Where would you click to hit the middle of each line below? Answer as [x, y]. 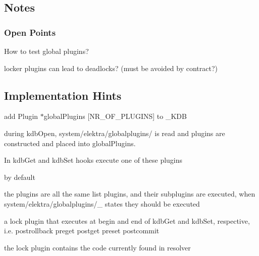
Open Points [30, 32]
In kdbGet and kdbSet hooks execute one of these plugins [93, 160]
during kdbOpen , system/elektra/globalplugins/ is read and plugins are [115, 133]
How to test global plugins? [46, 51]
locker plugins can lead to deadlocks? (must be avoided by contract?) [111, 68]
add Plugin [21, 116]
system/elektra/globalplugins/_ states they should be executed [102, 203]
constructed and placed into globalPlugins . [70, 143]
